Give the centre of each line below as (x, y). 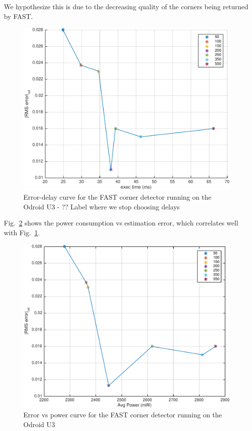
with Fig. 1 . (22, 233)
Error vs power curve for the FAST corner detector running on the (123, 415)
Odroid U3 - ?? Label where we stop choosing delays (102, 206)
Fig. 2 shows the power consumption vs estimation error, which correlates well (121, 223)
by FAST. (18, 16)
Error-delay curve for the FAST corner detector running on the (117, 197)
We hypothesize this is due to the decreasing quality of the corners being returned (126, 6)
